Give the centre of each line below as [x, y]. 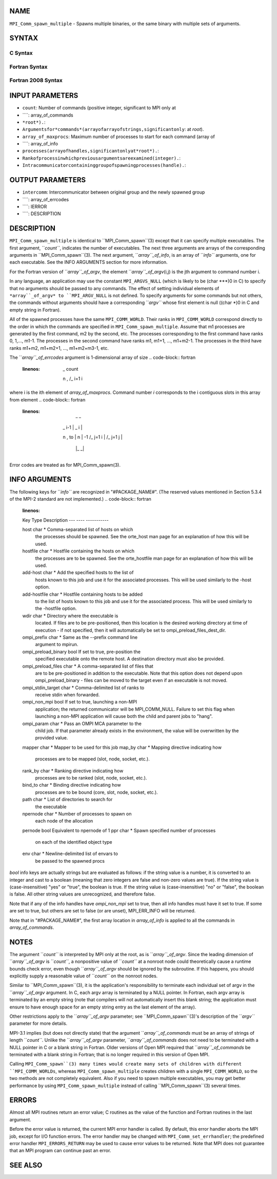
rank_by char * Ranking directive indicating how [73, 771]
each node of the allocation [64, 821]
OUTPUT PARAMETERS [48, 180]
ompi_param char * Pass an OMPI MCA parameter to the [82, 724]
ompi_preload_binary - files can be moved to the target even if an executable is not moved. [131, 680]
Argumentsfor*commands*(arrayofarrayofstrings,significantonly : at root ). [113, 129]
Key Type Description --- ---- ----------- [65, 520]
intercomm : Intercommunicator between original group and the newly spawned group [114, 192]
